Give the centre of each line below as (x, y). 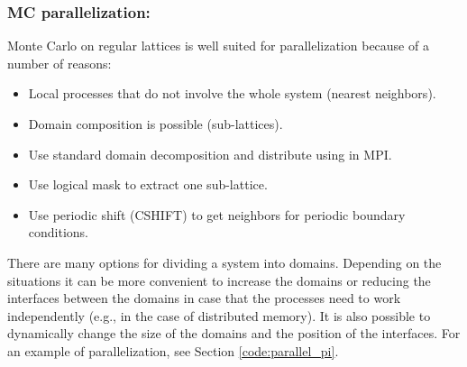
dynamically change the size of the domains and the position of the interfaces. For (234, 333)
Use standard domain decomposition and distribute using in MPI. (210, 154)
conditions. (59, 232)
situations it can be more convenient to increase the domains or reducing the (219, 280)
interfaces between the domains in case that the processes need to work (204, 298)
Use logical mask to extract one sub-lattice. (148, 184)
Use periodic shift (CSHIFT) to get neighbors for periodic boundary (217, 214)
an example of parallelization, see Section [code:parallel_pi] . (173, 350)
